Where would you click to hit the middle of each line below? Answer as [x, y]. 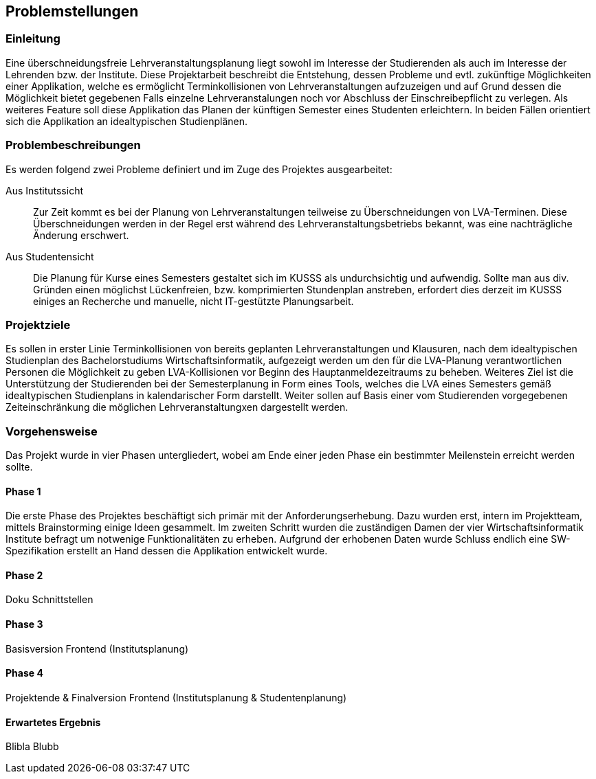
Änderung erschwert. [81, 235]
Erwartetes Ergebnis [53, 722]
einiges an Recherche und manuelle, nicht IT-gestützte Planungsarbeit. [194, 301]
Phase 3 [24, 624]
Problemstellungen [72, 11]
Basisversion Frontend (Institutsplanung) [97, 648]
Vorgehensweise [52, 431]
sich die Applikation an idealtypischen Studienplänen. [127, 121]
